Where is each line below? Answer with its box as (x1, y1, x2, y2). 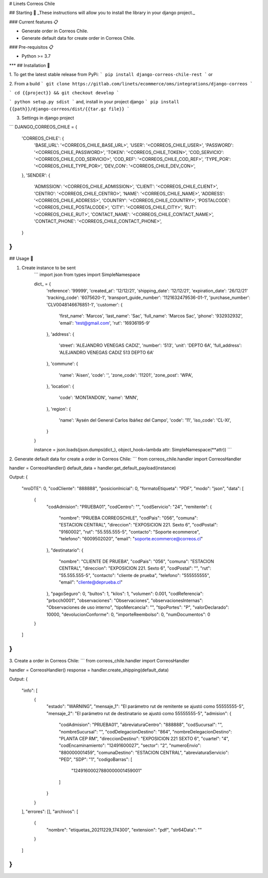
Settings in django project (21, 115, 74, 121)
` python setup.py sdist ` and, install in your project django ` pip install (9, 99, 180, 105)
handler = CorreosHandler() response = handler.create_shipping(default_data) (9, 667, 169, 673)
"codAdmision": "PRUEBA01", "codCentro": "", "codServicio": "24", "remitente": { (46, 504, 212, 510)
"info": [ (21, 687, 38, 693)
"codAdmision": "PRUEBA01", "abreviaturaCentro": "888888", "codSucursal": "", (59, 722, 223, 728)
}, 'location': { (46, 383, 74, 389)
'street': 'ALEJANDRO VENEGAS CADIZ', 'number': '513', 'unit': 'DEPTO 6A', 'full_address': (59, 343, 242, 349)
